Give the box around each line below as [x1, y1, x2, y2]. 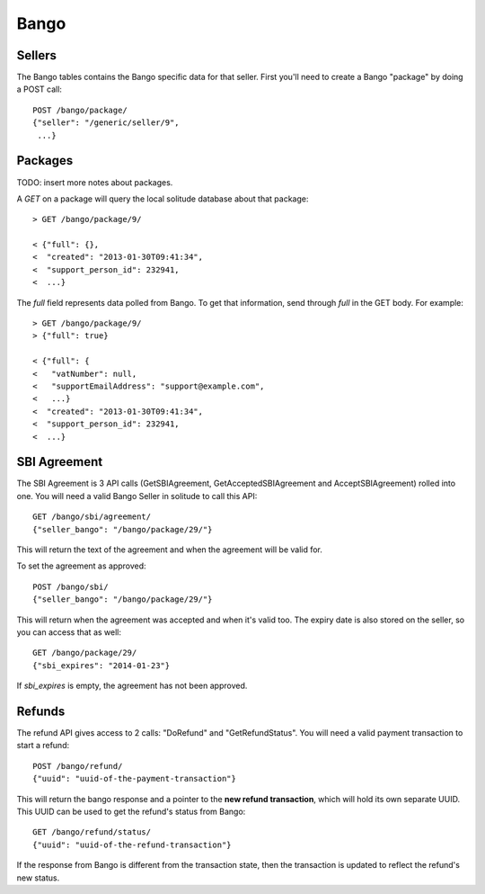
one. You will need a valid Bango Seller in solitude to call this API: [16, 490, 258, 501]
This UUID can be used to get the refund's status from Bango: [16, 806, 246, 818]
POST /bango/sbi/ [32, 581, 109, 592]
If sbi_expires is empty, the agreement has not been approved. [16, 680, 248, 692]
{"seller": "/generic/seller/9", [32, 118, 180, 128]
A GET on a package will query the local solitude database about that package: [16, 193, 309, 204]
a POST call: [16, 84, 63, 94]
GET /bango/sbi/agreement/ [32, 512, 152, 522]
